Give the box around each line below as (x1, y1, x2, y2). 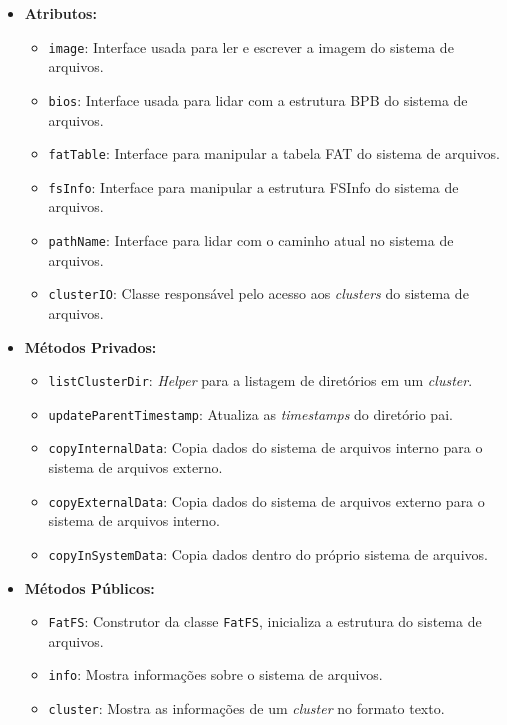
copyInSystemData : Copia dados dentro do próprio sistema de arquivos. (48, 543, 488, 564)
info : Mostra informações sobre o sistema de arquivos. (48, 664, 383, 685)
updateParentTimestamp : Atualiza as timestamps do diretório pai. (48, 403, 453, 424)
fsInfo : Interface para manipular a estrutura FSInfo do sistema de (48, 176, 459, 197)
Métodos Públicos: (24, 577, 155, 598)
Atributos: (24, 3, 97, 23)
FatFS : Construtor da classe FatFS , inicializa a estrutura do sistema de (48, 611, 482, 632)
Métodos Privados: (24, 336, 157, 357)
